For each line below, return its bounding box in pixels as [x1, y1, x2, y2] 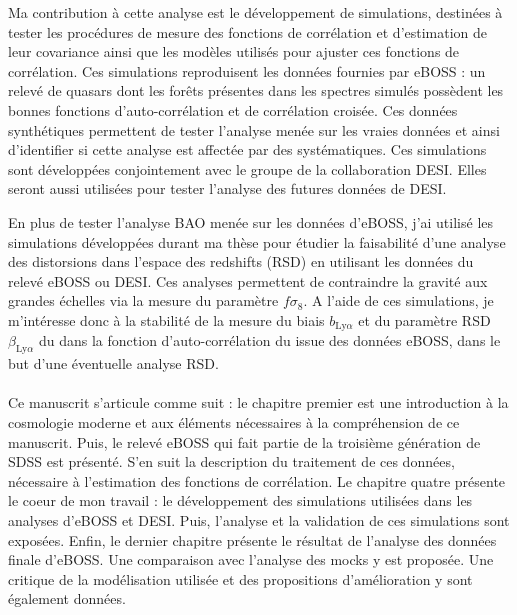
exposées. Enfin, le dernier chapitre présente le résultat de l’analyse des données [8, 529, 497, 550]
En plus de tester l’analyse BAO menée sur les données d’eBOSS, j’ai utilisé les [8, 211, 494, 232]
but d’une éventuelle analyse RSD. [8, 353, 219, 374]
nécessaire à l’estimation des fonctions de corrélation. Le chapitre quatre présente [8, 470, 506, 491]
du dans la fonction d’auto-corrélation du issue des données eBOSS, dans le [38, 330, 501, 351]
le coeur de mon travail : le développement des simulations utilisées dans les [8, 490, 473, 511]
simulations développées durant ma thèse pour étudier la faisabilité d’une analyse [8, 231, 506, 252]
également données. [8, 588, 126, 609]
